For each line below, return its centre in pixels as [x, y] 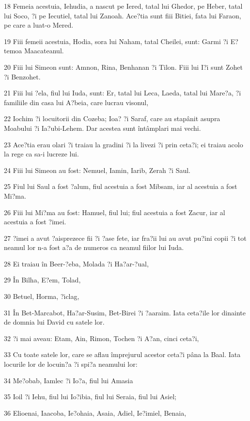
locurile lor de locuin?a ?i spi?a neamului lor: [71, 364]
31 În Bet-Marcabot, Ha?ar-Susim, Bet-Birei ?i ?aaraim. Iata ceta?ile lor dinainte [125, 312]
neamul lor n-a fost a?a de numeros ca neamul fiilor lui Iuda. [94, 247]
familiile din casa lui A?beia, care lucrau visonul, [76, 102]
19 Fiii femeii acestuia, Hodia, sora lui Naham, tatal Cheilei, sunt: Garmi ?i [116, 41]
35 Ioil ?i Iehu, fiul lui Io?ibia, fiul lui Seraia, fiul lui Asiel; [90, 397]
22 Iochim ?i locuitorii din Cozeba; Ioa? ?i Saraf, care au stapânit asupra [112, 118]
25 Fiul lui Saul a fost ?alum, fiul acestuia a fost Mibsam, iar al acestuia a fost [121, 186]
